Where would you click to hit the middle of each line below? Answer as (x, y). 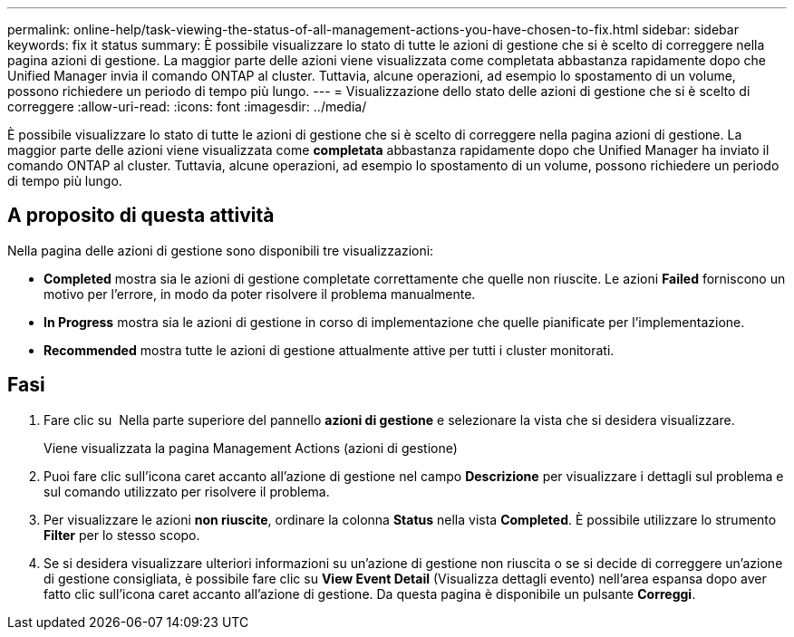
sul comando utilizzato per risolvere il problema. (187, 491)
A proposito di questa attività (141, 216)
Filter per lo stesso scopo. (122, 535)
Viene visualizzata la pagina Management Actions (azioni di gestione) (251, 448)
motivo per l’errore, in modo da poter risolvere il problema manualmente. (260, 294)
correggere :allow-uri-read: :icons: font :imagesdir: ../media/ (187, 106)
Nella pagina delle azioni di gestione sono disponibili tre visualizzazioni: (221, 250)
